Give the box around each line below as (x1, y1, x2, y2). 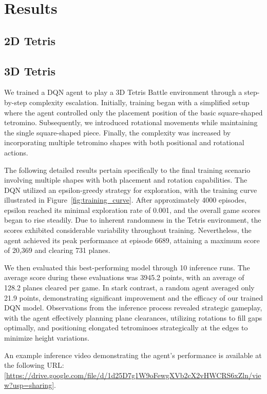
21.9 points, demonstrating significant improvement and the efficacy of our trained (4, 292, 263, 303)
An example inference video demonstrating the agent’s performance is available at (4, 349, 262, 360)
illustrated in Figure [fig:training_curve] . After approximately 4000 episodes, (4, 194, 247, 205)
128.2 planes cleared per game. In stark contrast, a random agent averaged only (4, 282, 255, 293)
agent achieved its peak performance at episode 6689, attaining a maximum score (4, 234, 260, 245)
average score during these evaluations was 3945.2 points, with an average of (4, 272, 244, 283)
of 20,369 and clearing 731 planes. (4, 245, 110, 255)
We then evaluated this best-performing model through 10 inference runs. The (4, 262, 250, 272)
